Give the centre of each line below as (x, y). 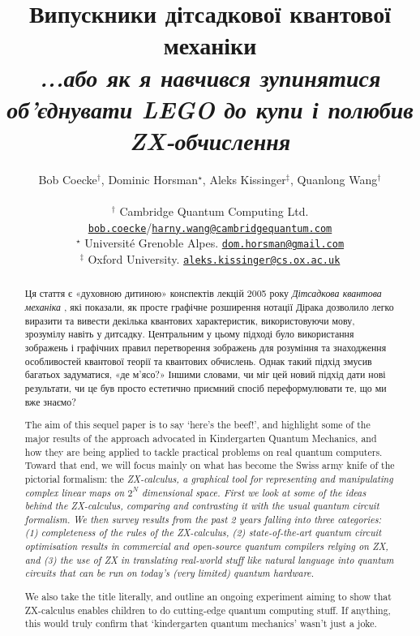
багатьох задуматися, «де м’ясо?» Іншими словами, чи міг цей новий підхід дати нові (205, 374)
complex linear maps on (75, 492)
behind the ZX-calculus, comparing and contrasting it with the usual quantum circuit (202, 506)
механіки (210, 45)
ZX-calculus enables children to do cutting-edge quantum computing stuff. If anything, (208, 610)
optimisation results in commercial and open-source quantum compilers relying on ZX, (206, 546)
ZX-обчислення (210, 140)
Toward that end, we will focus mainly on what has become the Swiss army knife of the (210, 465)
